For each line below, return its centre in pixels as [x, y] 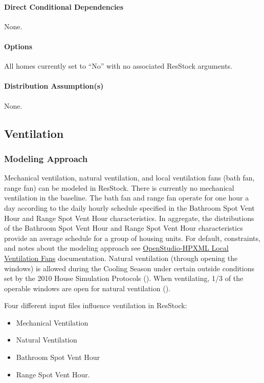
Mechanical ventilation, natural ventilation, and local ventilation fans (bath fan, [129, 178]
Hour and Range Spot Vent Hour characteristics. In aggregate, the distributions [129, 218]
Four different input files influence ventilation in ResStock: [96, 305]
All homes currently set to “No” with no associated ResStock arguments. [118, 66]
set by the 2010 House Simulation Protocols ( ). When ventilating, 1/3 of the [124, 278]
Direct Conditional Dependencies [64, 6]
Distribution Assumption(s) [54, 86]
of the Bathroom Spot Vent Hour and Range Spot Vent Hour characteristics [124, 228]
